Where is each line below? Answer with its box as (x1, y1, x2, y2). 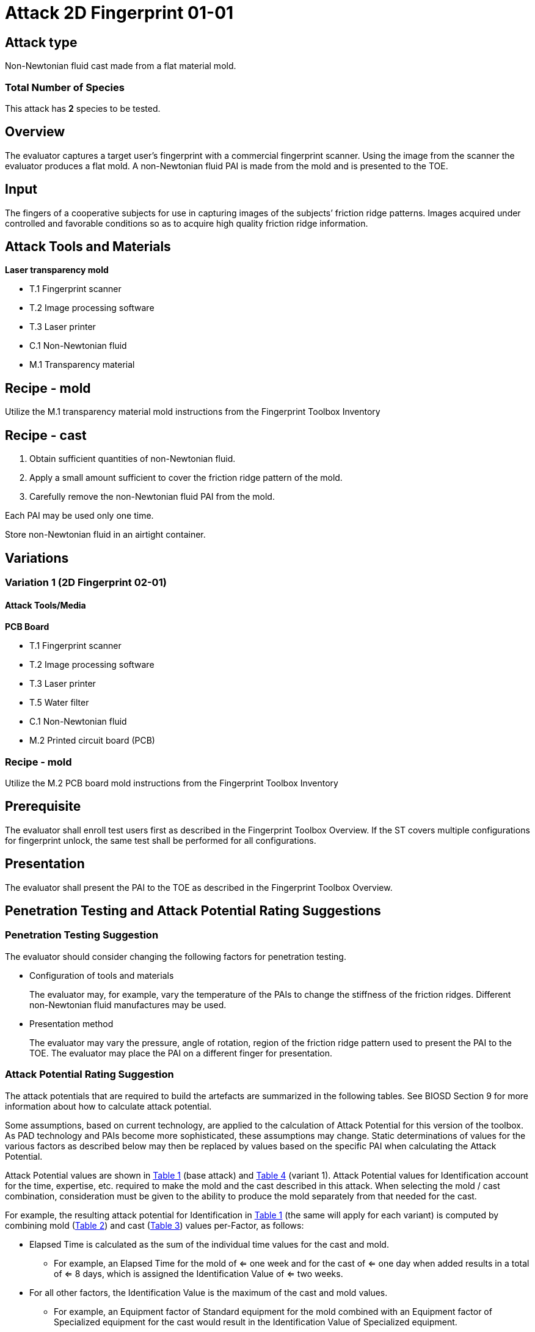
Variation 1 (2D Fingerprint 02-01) (5, 576, 167, 588)
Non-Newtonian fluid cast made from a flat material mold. (5, 60, 236, 71)
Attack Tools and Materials (5, 239, 171, 255)
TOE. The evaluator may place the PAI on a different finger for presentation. (29, 1047, 332, 1058)
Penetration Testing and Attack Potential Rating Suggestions (5, 903, 381, 919)
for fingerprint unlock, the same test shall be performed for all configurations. (5, 835, 316, 846)
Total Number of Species (5, 81, 125, 93)
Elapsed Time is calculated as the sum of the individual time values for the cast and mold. (29, 1239, 389, 1250)
